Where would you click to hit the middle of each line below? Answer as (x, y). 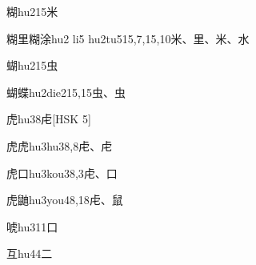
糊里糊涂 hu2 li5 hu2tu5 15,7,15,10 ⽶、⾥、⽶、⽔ (128, 38)
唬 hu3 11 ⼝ (32, 226)
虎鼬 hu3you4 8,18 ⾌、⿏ (65, 200)
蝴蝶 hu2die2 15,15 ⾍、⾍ (66, 92)
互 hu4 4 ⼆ (30, 253)
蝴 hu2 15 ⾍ (32, 65)
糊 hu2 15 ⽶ (32, 11)
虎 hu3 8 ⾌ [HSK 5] (49, 119)
